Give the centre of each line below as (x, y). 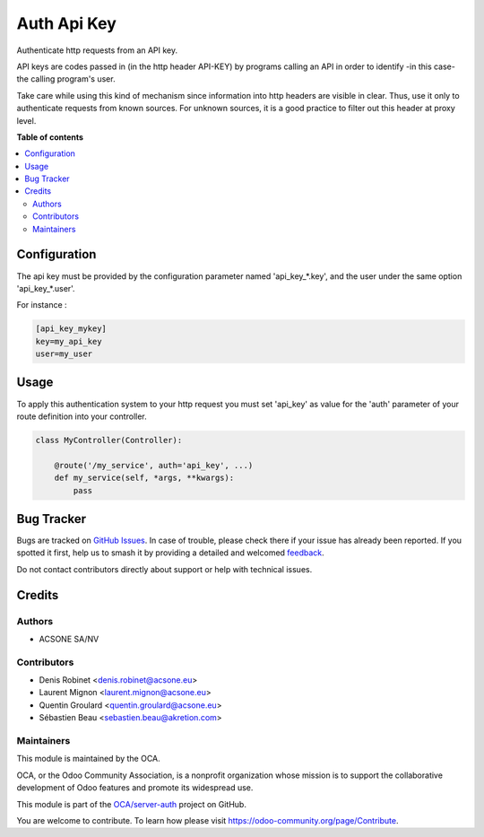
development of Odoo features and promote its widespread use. (135, 788)
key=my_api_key (69, 341)
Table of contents (50, 137)
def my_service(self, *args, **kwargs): (144, 478)
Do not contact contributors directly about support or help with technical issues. (164, 569)
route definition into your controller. (82, 416)
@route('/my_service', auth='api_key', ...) (154, 465)
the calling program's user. (66, 79)
